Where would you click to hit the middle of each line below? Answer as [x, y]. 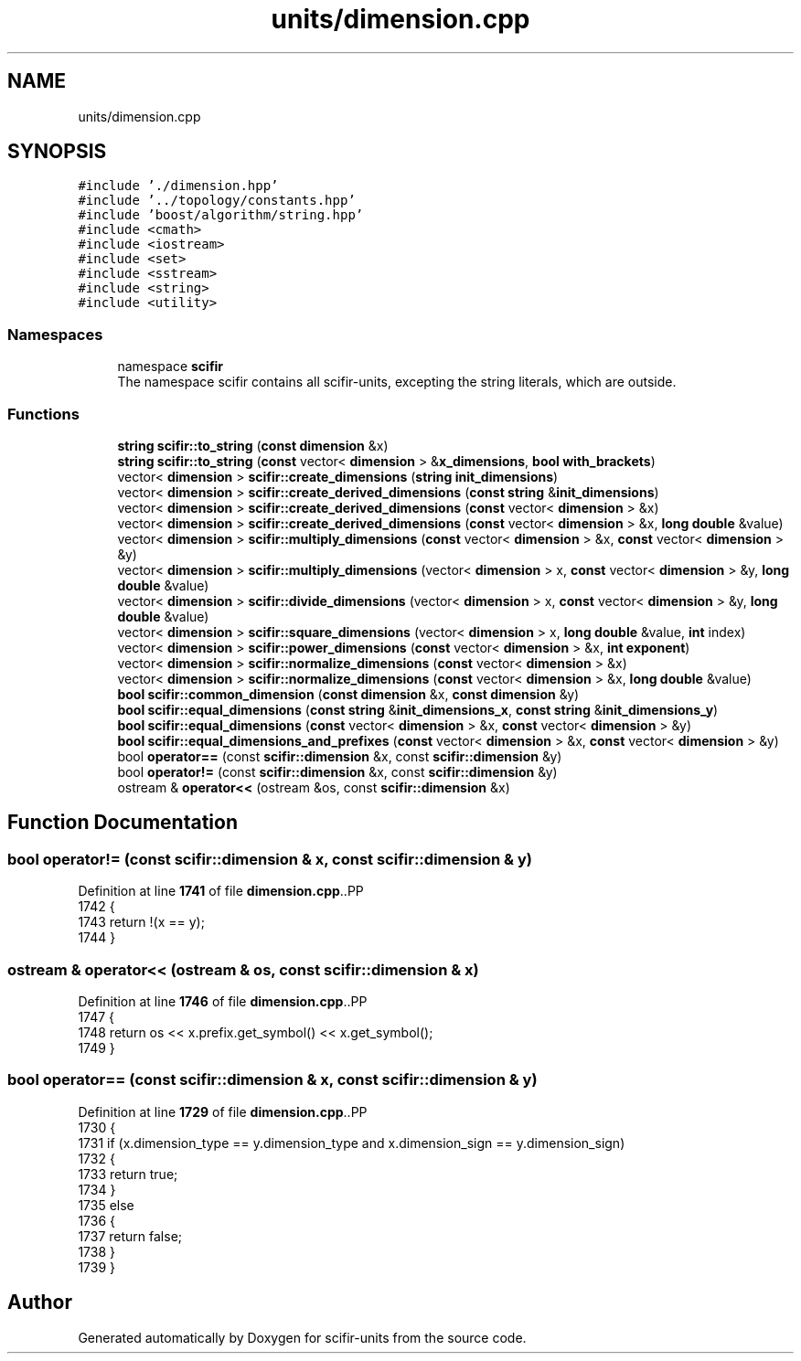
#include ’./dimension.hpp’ [178, 186]
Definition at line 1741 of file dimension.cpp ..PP [221, 891]
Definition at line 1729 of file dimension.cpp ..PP [223, 1111]
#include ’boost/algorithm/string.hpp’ [221, 215]
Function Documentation [123, 823]
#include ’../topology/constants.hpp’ [217, 201]
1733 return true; [128, 1174]
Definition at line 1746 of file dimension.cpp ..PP [223, 1001]
